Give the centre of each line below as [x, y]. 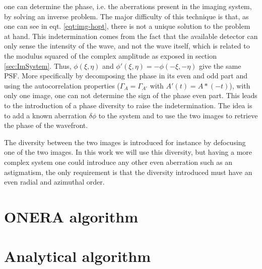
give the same [220, 65]
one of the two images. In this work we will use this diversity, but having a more [128, 152]
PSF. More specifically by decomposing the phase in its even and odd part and [126, 76]
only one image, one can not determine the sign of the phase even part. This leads [131, 95]
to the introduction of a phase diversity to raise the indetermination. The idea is [128, 105]
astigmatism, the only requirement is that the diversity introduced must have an [128, 172]
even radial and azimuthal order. [54, 182]
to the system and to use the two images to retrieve [178, 115]
